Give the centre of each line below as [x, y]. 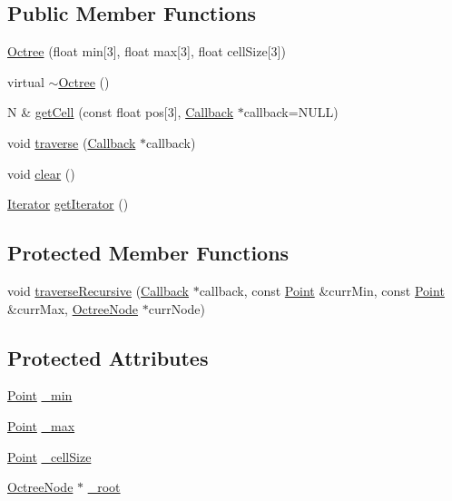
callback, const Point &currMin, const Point [322, 290]
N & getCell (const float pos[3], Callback [121, 112]
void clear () [41, 173]
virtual [26, 81]
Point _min [40, 395]
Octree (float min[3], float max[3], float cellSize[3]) [147, 51]
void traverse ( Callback [72, 142]
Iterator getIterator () [68, 204]
